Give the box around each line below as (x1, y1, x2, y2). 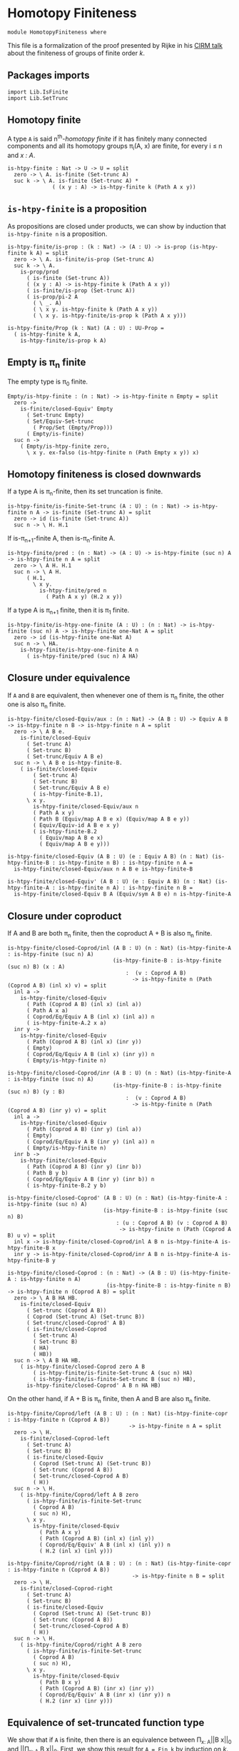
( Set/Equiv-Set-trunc (26, 418, 94, 425)
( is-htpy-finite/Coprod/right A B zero (20, 1641, 142, 1648)
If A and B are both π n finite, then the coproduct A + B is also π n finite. (7, 929, 213, 939)
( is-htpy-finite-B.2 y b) (26, 1182, 107, 1189)
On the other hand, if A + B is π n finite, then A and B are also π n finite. (7, 1394, 211, 1405)
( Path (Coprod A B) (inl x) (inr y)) (26, 1038, 142, 1045)
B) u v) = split (7, 1232, 56, 1239)
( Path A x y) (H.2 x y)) (45, 593, 123, 601)
